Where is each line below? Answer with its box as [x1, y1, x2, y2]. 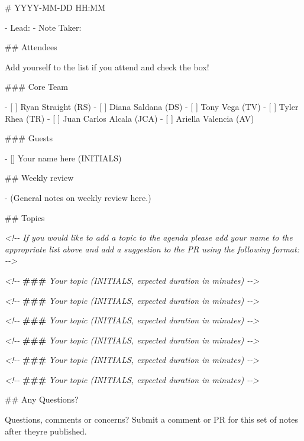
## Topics [5, 211, 45, 223]
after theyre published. [5, 424, 87, 437]
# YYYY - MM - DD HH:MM [5, 1, 105, 13]
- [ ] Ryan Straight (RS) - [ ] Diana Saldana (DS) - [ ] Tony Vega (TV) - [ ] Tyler [5, 100, 299, 112]
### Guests [5, 132, 53, 144]
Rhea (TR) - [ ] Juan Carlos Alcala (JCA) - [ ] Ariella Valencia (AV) [5, 112, 254, 124]
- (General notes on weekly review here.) [5, 191, 151, 203]
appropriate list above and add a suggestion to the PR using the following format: [5, 242, 299, 255]
